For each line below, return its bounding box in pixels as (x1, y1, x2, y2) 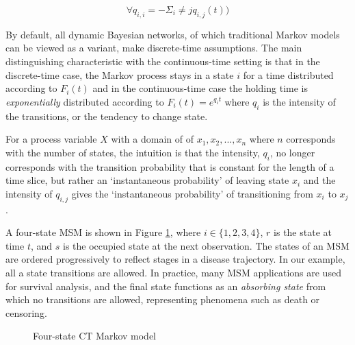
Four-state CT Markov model (33, 329, 157, 343)
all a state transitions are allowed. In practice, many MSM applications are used (5, 265, 341, 279)
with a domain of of (111, 132, 194, 146)
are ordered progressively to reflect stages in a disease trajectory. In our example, (5, 252, 345, 266)
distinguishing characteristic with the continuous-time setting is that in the (5, 53, 320, 68)
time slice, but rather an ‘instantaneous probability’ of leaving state (5, 173, 289, 187)
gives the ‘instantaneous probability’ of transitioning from (71, 186, 313, 200)
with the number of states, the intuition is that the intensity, (5, 145, 260, 159)
